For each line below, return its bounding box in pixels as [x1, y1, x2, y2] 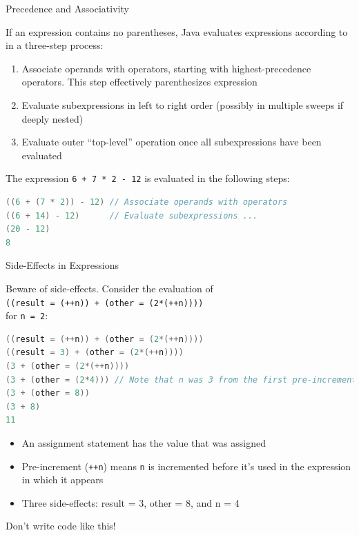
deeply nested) [21, 111, 84, 125]
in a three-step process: [6, 38, 104, 52]
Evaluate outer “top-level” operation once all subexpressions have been [21, 134, 322, 149]
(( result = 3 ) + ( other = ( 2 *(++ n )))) [6, 347, 184, 358]
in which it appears [21, 472, 104, 487]
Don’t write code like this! [6, 518, 116, 533]
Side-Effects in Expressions [6, 258, 119, 272]
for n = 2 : [6, 308, 48, 323]
